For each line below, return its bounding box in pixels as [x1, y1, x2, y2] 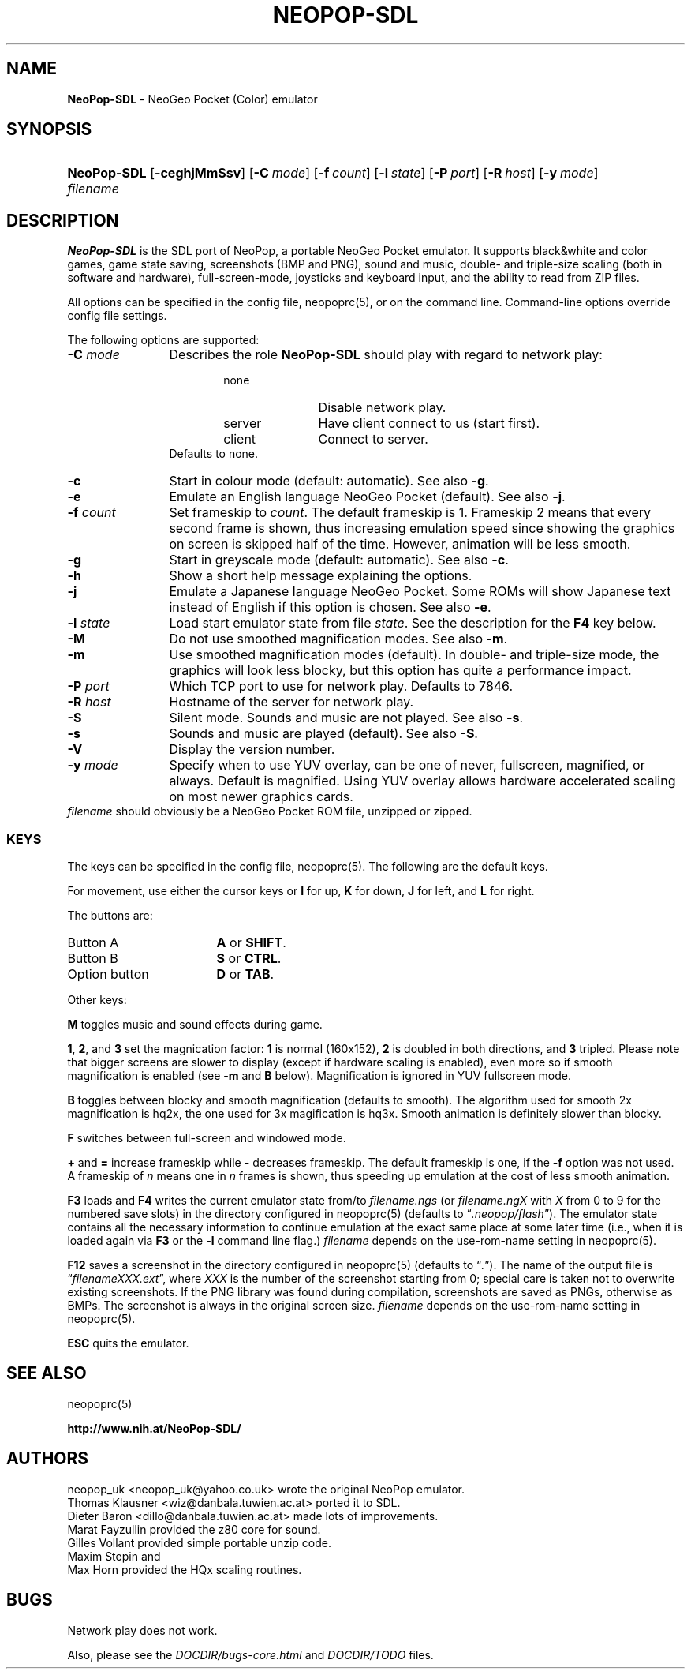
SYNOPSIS [6, 119, 92, 140]
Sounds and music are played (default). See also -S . [169, 725, 478, 742]
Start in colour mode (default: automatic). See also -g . [169, 473, 489, 489]
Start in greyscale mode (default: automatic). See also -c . [169, 552, 509, 568]
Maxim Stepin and [67, 1549, 161, 1563]
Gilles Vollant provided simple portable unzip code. [67, 1535, 331, 1549]
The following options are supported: [67, 333, 260, 347]
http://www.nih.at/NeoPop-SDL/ [67, 1421, 241, 1435]
